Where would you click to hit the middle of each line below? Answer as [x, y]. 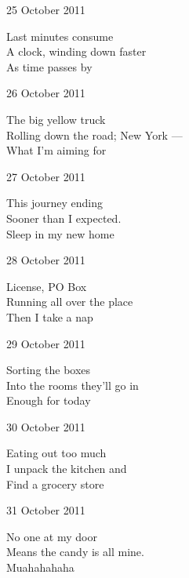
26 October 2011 [46, 93]
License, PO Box [47, 286]
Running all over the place [70, 302]
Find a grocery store [55, 483]
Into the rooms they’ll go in [73, 385]
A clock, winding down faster [76, 51]
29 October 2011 [46, 343]
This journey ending [55, 203]
